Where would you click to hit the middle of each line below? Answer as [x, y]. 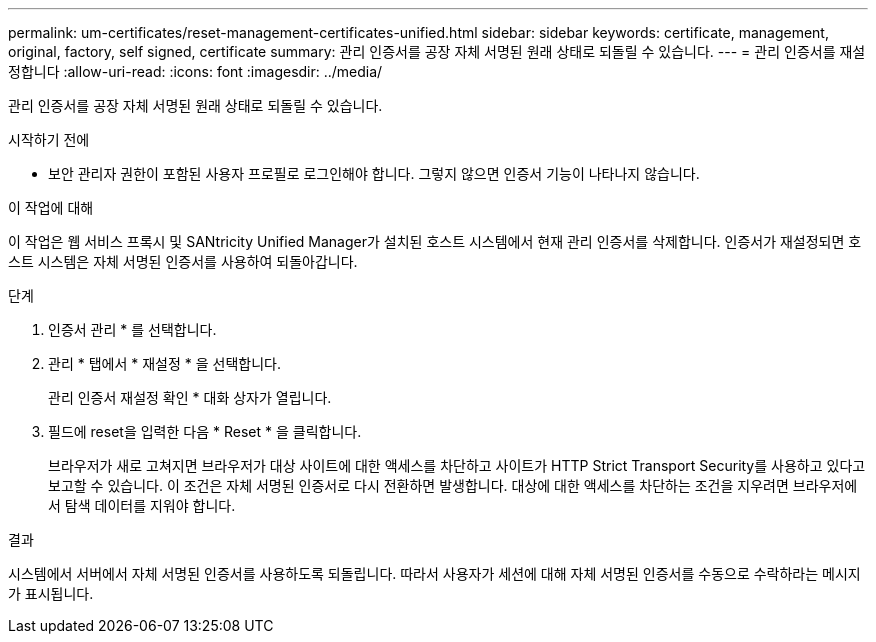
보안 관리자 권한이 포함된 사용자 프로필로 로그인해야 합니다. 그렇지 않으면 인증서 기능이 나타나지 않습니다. [374, 173]
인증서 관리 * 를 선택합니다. [132, 329]
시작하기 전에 [49, 139]
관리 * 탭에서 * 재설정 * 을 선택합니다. [164, 363]
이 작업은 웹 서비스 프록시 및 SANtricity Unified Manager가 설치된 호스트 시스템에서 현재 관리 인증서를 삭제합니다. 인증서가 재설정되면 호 [435, 241]
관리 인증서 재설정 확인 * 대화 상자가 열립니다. [190, 397]
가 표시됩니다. [51, 593]
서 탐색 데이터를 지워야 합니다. [142, 505]
